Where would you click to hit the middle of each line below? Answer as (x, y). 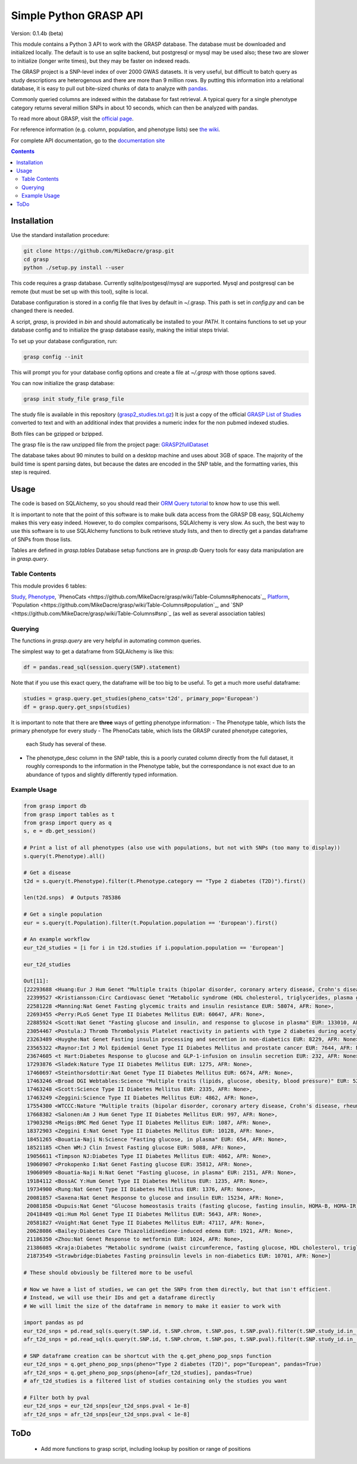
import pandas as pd (53, 1323)
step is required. (31, 472)
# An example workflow (57, 939)
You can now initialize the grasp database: (63, 383)
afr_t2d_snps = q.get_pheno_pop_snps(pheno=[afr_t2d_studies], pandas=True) (138, 1373)
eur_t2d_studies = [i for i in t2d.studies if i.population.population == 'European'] (154, 948)
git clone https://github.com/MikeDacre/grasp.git (99, 251)
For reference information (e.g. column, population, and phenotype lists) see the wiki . (115, 129)
